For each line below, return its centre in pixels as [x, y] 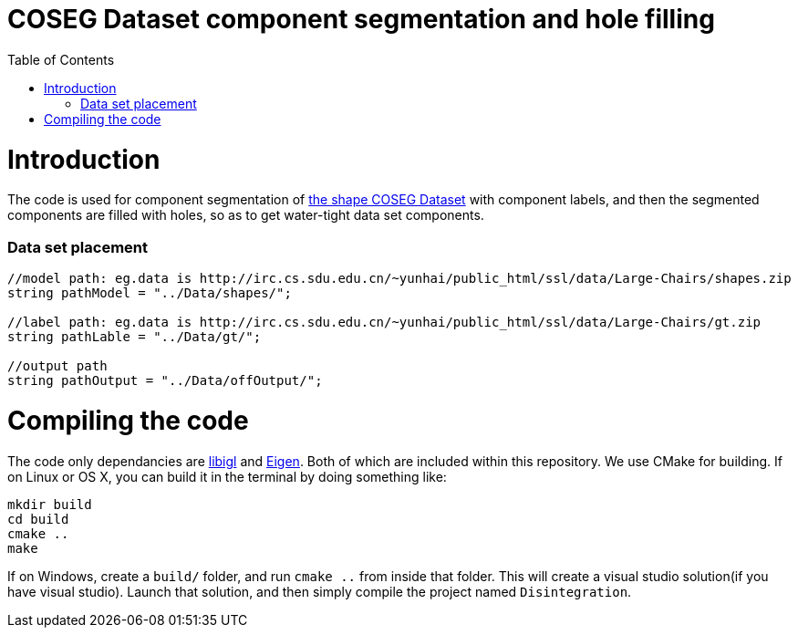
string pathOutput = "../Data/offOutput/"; [165, 380]
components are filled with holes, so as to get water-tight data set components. [246, 215]
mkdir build [50, 504]
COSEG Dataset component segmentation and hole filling [361, 19]
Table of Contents [61, 59]
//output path [57, 366]
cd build [38, 519]
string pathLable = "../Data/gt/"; [135, 337]
